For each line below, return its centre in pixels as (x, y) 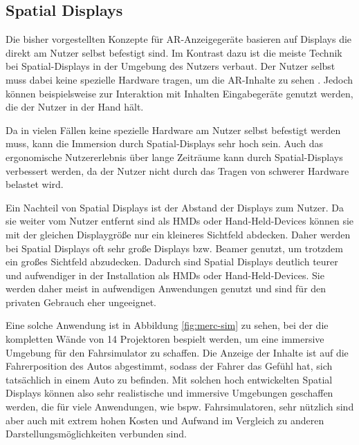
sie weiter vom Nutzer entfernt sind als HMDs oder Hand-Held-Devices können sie (180, 221)
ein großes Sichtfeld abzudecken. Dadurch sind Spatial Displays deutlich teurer (172, 262)
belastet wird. (35, 184)
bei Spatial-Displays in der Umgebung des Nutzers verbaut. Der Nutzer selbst (171, 66)
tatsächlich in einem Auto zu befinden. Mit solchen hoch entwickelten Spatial (169, 379)
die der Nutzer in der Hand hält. (75, 107)
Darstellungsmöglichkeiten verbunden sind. (96, 434)
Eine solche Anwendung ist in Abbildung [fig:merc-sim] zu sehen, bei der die (167, 325)
